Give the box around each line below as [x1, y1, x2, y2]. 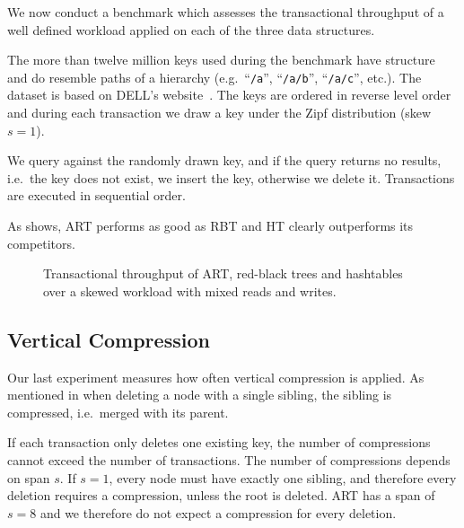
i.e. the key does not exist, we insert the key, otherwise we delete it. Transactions [7, 168, 455, 187]
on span [7, 468, 50, 487]
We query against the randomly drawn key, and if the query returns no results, [7, 151, 442, 170]
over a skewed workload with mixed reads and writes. [43, 281, 337, 300]
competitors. [7, 233, 75, 252]
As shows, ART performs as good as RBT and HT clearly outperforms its [7, 216, 414, 234]
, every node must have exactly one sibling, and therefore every [109, 468, 457, 487]
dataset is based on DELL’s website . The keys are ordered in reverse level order [7, 85, 451, 104]
